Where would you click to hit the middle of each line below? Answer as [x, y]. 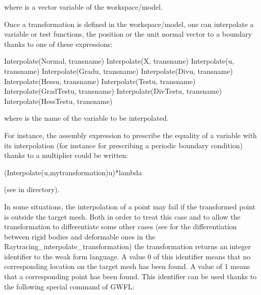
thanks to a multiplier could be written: [66, 155]
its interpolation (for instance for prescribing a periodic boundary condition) [124, 145]
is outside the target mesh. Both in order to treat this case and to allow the [122, 216]
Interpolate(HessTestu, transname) [58, 101]
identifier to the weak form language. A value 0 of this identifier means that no [127, 256]
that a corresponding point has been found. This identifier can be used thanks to [130, 276]
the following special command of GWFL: [69, 286]
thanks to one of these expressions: [58, 44]
